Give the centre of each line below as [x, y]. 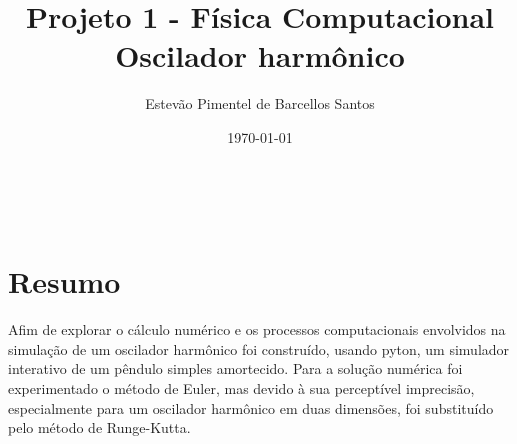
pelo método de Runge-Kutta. [99, 427]
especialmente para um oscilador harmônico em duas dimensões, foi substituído [251, 407]
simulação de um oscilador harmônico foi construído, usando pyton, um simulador [259, 348]
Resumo [64, 281]
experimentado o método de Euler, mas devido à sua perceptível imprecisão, [241, 388]
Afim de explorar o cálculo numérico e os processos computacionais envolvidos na [257, 329]
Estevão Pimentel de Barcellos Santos [260, 103]
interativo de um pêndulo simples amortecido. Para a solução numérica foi [235, 368]
